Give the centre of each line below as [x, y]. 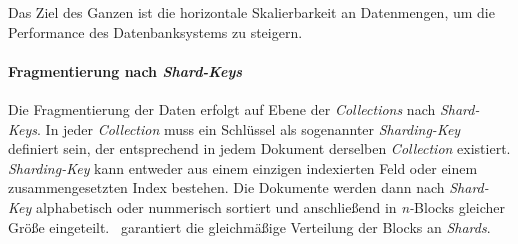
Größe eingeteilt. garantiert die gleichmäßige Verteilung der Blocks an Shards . [249, 226]
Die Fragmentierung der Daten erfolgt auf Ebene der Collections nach [222, 108]
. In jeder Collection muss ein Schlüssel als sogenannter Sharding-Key [249, 128]
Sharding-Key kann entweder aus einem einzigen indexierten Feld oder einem [243, 167]
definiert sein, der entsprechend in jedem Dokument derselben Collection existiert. [259, 148]
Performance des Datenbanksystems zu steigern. [155, 31]
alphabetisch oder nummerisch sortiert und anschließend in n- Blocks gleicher [270, 206]
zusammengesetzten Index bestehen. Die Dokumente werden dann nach [226, 187]
